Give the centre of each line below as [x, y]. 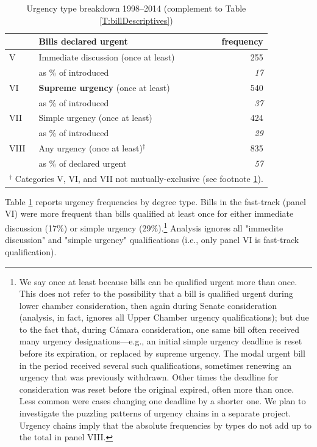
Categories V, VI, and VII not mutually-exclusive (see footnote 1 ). [139, 178]
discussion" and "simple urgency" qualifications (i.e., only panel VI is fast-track [152, 240]
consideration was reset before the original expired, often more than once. [157, 389]
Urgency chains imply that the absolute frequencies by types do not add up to [165, 425]
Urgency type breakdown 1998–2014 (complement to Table [136, 8]
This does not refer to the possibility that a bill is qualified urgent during [156, 293]
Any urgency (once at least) [91, 148]
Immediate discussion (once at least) [107, 57]
